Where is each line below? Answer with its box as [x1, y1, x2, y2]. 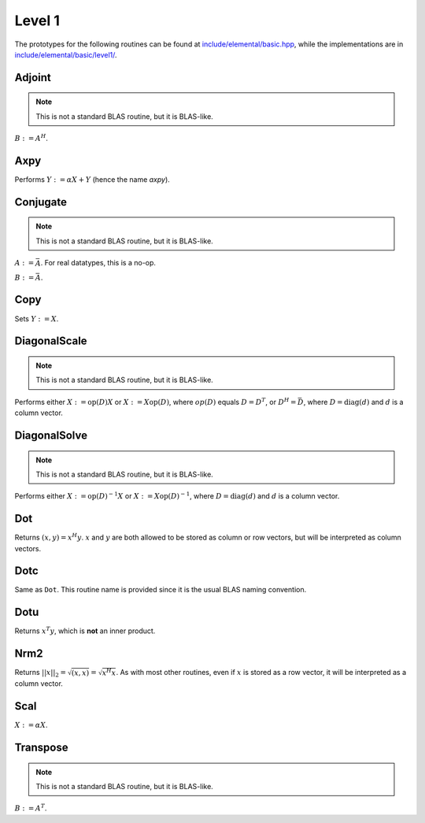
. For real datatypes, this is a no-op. [40, 258, 157, 268]
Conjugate [14, 195, 67, 209]
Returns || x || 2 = [14, 668, 67, 679]
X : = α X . [14, 721, 48, 730]
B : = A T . [14, 803, 47, 813]
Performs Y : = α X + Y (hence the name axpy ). [14, 175, 171, 184]
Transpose [14, 741, 68, 754]
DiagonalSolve [14, 428, 88, 442]
